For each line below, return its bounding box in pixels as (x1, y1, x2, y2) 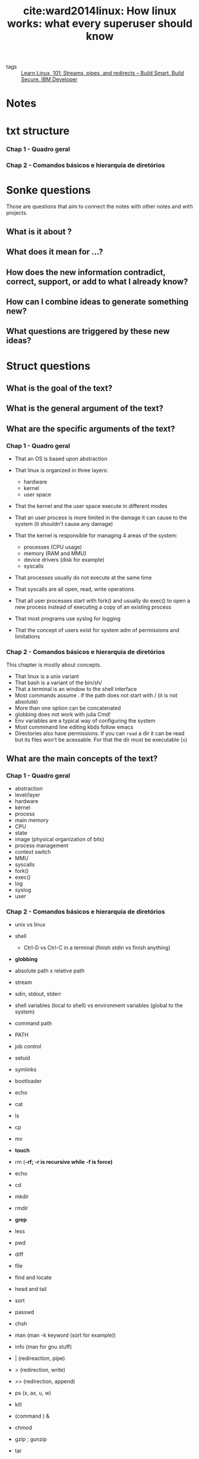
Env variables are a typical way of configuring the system (14, 717, 156, 724)
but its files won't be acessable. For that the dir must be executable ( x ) (14, 736, 188, 744)
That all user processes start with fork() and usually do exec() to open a (14, 597, 191, 604)
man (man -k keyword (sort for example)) (14, 1331, 116, 1339)
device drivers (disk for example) (23, 556, 105, 563)
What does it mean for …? (6, 247, 103, 257)
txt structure (6, 124, 70, 138)
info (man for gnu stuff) (14, 1343, 72, 1350)
